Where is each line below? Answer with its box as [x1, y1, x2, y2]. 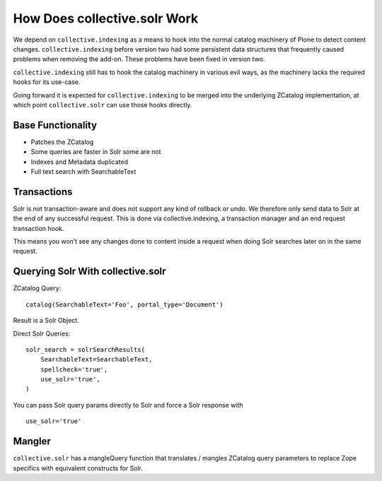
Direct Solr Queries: [13, 329, 71, 338]
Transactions [13, 186, 73, 198]
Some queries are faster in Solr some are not [30, 148, 162, 156]
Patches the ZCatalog [30, 138, 94, 146]
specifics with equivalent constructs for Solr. [13, 463, 143, 473]
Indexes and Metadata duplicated [30, 158, 129, 166]
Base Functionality [13, 119, 98, 131]
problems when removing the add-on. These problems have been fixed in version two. [13, 55, 265, 64]
